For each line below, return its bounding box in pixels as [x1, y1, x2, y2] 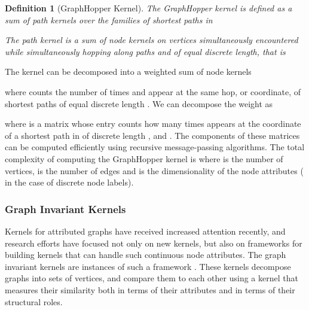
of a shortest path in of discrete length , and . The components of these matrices [5, 129, 300, 141]
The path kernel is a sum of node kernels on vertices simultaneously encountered [5, 34, 298, 46]
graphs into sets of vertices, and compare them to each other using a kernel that [5, 272, 298, 284]
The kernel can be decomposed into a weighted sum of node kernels [5, 65, 252, 78]
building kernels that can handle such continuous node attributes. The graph [5, 248, 286, 261]
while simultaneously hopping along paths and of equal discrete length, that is [5, 45, 286, 57]
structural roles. [5, 295, 63, 308]
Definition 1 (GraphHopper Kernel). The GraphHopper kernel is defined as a [5, 2, 292, 14]
